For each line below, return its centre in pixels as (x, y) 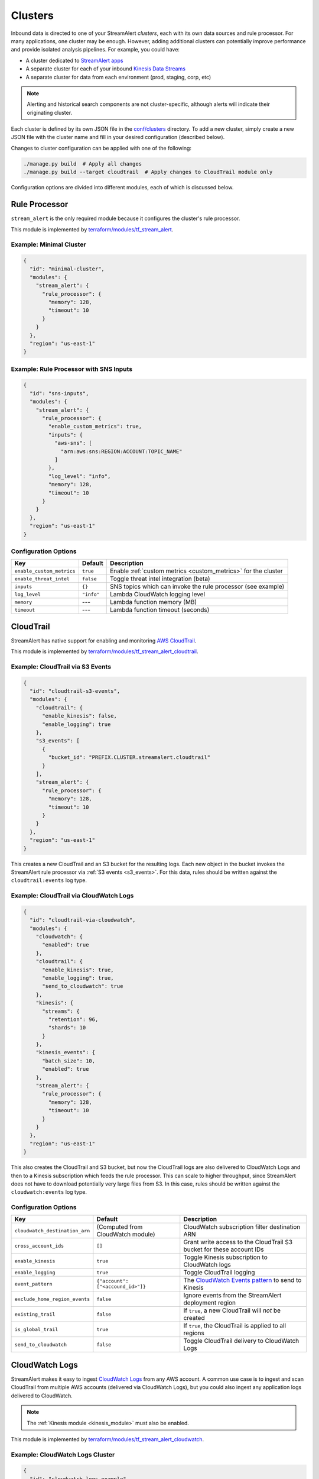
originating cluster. (50, 112)
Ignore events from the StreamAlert (232, 1296)
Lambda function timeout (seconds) (159, 610)
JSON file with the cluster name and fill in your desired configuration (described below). (118, 137)
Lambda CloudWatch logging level (157, 595)
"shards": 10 (67, 1028)
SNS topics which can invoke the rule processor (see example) (197, 587)
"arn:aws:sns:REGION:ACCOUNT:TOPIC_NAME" (121, 451)
